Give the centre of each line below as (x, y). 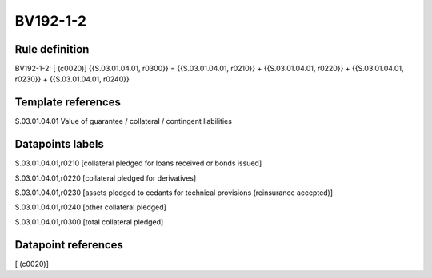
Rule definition (52, 49)
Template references (68, 103)
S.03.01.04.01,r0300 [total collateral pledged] (89, 222)
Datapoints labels (59, 144)
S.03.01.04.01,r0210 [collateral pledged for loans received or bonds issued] (138, 163)
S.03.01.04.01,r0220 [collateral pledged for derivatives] (106, 178)
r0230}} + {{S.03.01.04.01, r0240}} (72, 79)
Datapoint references (69, 245)
